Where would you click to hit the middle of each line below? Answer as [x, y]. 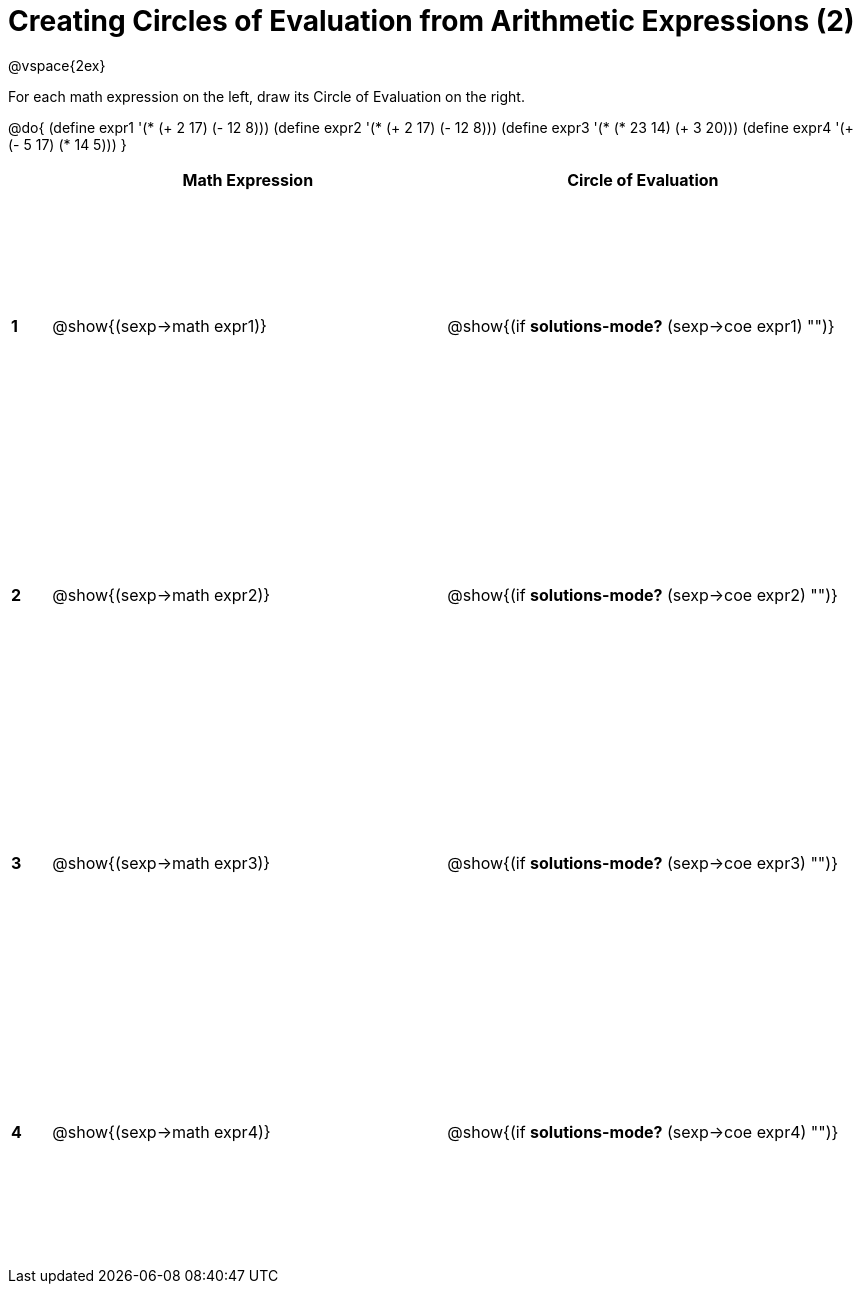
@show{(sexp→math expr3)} [161, 863]
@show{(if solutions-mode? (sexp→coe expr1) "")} [641, 326]
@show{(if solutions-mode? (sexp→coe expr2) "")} [642, 594]
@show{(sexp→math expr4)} [161, 1132]
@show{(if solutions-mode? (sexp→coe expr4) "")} [643, 1132]
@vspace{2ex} [57, 65]
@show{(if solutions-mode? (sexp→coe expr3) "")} [642, 863]
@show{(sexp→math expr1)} [159, 326]
